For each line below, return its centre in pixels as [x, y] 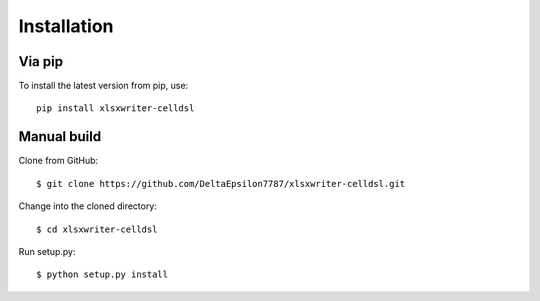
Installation [66, 26]
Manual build [60, 136]
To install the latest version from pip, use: [103, 86]
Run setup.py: [47, 251]
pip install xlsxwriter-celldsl [115, 108]
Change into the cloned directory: [87, 206]
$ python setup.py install [102, 274]
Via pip [41, 61]
